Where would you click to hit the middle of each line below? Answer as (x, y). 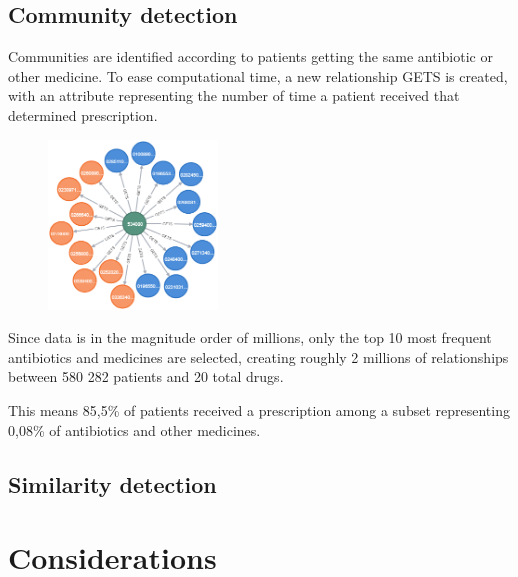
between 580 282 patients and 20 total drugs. (146, 376)
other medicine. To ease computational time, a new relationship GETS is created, (258, 75)
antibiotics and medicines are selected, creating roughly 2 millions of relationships (258, 356)
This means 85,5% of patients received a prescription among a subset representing (259, 410)
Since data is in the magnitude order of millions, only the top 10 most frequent (250, 337)
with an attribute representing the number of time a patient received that (234, 95)
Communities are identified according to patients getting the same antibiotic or (250, 56)
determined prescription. (83, 114)
